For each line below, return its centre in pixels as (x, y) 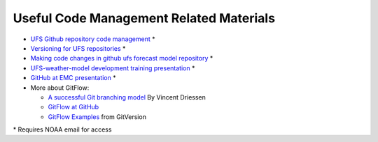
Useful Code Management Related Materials (144, 18)
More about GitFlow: (60, 88)
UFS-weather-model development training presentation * (113, 68)
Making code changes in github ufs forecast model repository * (122, 58)
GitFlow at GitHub (73, 107)
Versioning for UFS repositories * (78, 48)
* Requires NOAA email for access (62, 129)
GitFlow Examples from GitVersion (97, 117)
